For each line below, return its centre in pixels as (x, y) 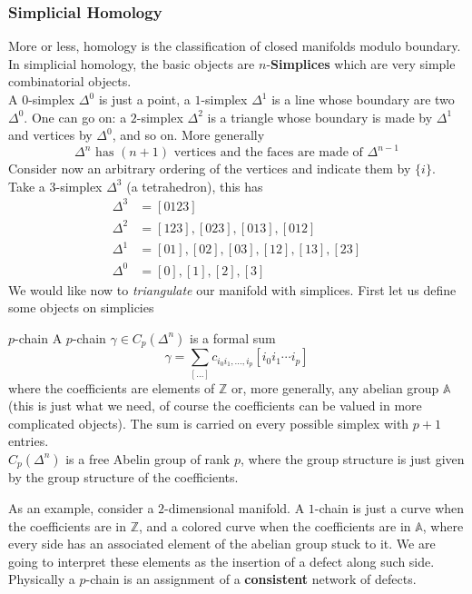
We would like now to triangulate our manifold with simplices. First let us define (232, 289)
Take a (27, 186)
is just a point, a (144, 99)
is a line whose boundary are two (363, 99)
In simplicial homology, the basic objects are (132, 63)
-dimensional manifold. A (235, 507)
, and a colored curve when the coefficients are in (275, 525)
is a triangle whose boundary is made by (320, 117)
